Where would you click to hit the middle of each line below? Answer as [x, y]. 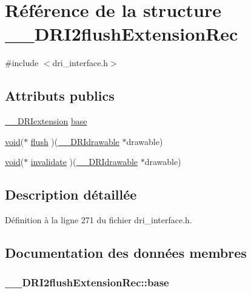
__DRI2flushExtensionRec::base [87, 282]
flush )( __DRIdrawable [75, 141]
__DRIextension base [46, 121]
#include [22, 63]
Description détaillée [71, 194]
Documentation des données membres [126, 253]
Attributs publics [60, 96]
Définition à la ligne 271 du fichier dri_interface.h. [99, 220]
